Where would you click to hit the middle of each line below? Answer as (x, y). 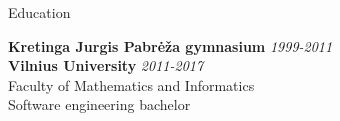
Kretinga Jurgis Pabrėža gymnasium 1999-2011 (170, 45)
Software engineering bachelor (99, 104)
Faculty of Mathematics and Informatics (131, 84)
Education (39, 12)
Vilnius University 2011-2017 (106, 65)
